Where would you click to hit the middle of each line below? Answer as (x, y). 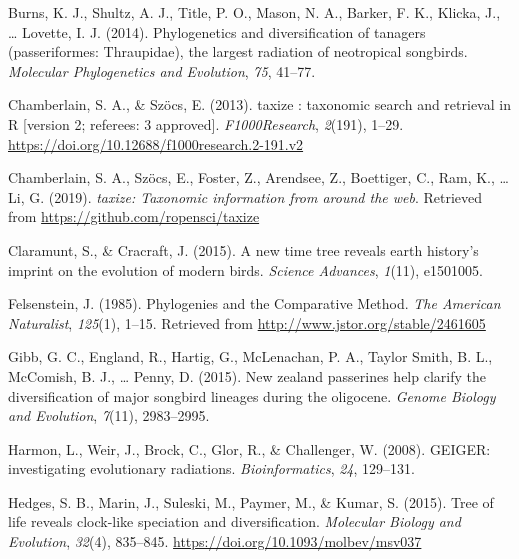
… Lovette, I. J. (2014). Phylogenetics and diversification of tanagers (217, 31)
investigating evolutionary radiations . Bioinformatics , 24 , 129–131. (211, 468)
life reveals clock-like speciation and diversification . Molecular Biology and (234, 521)
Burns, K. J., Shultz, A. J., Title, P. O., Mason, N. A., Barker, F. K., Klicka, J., (254, 12)
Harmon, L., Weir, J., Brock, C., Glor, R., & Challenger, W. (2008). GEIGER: (249, 448)
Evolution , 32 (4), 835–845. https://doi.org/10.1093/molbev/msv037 (215, 541)
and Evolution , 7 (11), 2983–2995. (109, 415)
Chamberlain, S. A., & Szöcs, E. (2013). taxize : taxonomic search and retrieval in (259, 104)
